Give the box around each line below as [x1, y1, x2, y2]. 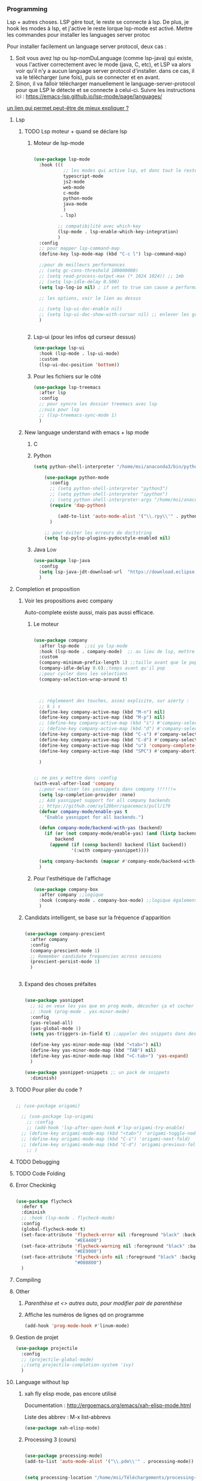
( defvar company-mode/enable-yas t [38, 808, 128, 815]
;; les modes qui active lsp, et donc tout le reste [63, 168, 198, 174]
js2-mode [63, 179, 85, 185]
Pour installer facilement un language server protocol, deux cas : [7, 43, 167, 50]
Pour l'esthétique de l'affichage [33, 874, 111, 882]
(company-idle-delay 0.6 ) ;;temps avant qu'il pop [38, 665, 165, 672]
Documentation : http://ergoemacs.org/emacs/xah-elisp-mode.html [24, 1402, 191, 1409]
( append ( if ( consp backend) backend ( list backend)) [49, 842, 187, 848]
